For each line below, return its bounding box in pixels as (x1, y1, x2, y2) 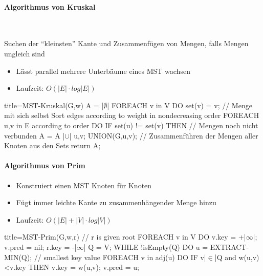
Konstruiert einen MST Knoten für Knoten (16, 180, 152, 190)
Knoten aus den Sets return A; (4, 140, 101, 151)
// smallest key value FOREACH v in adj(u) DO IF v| (34, 251, 206, 262)
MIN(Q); (4, 251, 32, 262)
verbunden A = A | (4, 130, 65, 141)
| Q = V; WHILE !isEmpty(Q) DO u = (83, 241, 208, 252)
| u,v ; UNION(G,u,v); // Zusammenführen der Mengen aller (69, 130, 258, 141)
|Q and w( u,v (214, 251, 257, 262)
